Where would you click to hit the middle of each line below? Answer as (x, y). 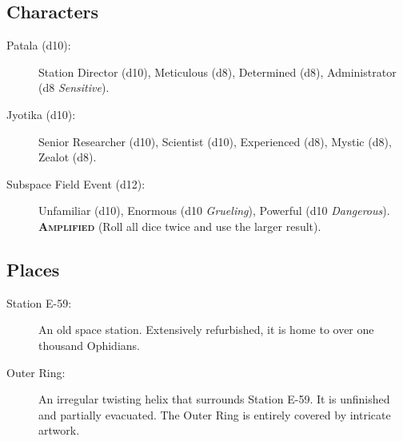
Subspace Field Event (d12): (76, 183)
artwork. (59, 430)
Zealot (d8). (68, 157)
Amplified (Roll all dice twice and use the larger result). (180, 226)
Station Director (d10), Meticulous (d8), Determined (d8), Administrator (217, 72)
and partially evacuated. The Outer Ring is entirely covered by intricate (215, 414)
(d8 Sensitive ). (74, 87)
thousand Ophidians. (89, 345)
